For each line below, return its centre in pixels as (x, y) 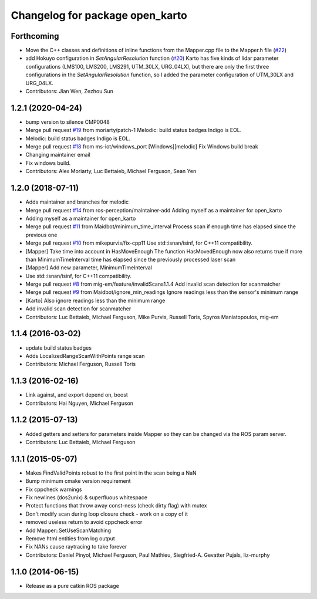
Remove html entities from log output (70, 538)
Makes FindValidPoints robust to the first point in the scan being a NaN (111, 473)
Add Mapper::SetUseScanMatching (68, 530)
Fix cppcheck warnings (54, 489)
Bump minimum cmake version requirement (78, 481)
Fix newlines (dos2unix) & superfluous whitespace (87, 498)
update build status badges (59, 348)
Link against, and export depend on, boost (77, 395)
